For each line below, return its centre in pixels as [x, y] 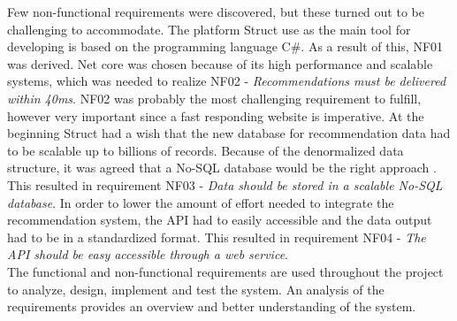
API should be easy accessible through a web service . [148, 254]
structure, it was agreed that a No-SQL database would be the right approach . [222, 168]
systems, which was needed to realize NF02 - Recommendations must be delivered [227, 81]
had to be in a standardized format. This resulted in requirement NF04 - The [217, 237]
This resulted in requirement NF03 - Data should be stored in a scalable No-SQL [225, 184]
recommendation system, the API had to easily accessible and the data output [220, 220]
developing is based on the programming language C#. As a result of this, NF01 [225, 46]
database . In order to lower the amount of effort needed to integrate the [201, 202]
